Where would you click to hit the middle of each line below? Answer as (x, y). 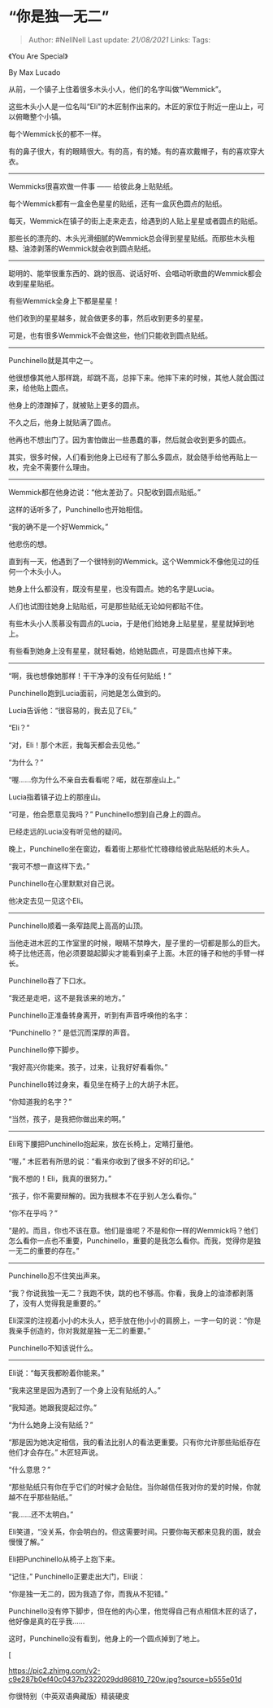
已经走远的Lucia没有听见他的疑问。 (67, 831)
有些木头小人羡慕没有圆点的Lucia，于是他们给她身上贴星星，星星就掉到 (128, 623)
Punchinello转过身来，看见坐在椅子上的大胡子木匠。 (95, 1084)
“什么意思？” (30, 1469)
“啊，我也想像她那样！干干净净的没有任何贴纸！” (90, 676)
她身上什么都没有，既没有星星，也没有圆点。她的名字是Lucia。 (114, 589)
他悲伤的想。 (30, 544)
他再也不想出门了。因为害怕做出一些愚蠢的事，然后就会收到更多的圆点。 (129, 440)
